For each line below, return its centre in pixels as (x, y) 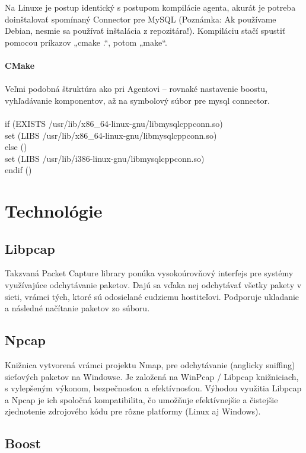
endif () (18, 170)
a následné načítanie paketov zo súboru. (77, 308)
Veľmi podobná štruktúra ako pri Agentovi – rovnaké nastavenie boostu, (136, 89)
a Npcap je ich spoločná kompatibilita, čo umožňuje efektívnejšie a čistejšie (141, 399)
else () (16, 147)
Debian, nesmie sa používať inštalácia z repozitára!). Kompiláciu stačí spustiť (145, 31)
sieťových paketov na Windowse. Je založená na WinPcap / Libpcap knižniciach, (152, 376)
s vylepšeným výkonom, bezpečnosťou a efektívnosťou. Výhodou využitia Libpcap (153, 388)
